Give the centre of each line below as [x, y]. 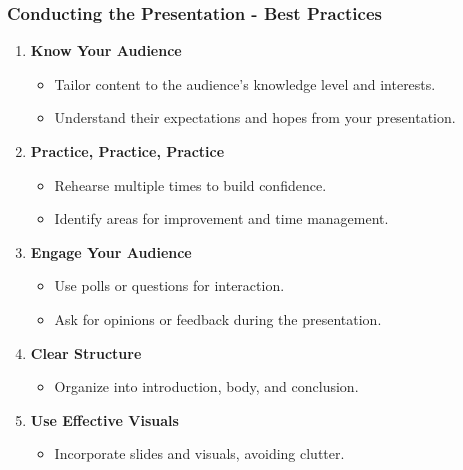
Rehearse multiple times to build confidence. [190, 184]
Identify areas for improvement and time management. [221, 218]
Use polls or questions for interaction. [169, 285]
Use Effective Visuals [104, 419]
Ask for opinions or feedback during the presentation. [218, 318]
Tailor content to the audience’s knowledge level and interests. [245, 83]
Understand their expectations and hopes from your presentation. [255, 117]
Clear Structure [86, 352]
